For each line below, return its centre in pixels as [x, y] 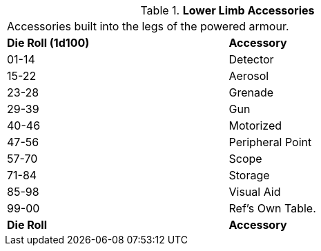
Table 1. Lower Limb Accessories [227, 10]
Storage [249, 175]
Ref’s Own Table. [272, 208]
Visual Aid [255, 192]
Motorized [255, 125]
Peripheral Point [270, 142]
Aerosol [249, 76]
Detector [251, 59]
